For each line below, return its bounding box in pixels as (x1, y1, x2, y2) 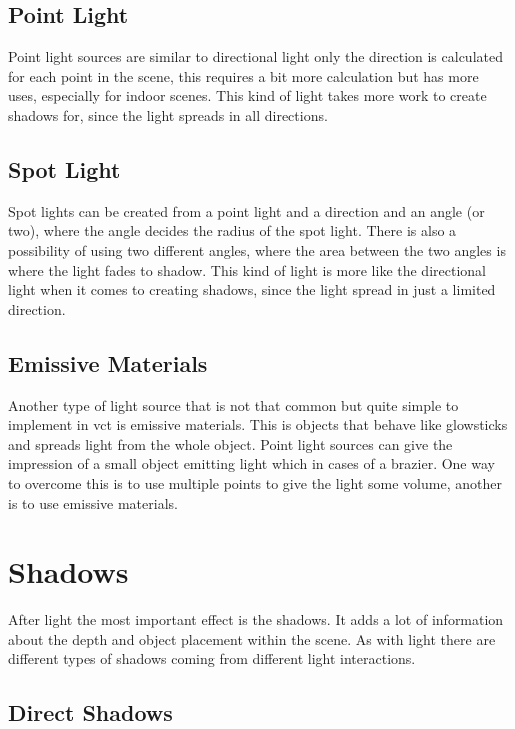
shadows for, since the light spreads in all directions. (8, 104, 328, 125)
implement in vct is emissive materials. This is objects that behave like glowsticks (8, 414, 508, 435)
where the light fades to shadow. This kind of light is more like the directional (8, 259, 486, 280)
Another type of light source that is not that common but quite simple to (8, 394, 459, 415)
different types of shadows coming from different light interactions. (8, 648, 416, 669)
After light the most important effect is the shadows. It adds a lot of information (8, 609, 504, 630)
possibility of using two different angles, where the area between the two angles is (8, 239, 506, 260)
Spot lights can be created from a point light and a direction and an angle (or (8, 200, 485, 221)
